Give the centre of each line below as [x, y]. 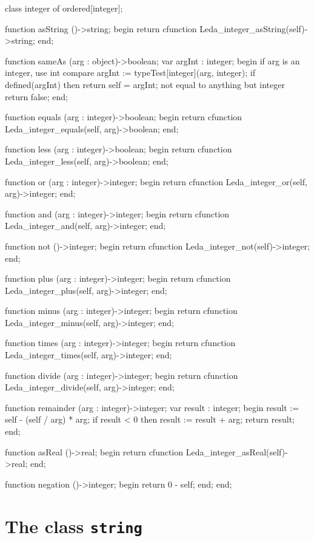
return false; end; [37, 96]
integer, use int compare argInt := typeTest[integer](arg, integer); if [130, 73]
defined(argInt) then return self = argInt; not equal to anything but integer [145, 84]
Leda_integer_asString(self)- [254, 28]
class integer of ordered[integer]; [64, 8]
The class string [74, 526]
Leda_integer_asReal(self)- [237, 451]
